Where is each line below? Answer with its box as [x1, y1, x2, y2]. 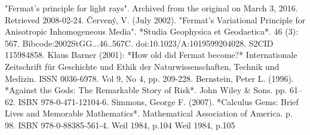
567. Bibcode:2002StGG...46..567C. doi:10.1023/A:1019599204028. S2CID [5, 36, 274, 49]
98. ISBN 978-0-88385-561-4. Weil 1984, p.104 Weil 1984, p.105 [5, 118, 235, 131]
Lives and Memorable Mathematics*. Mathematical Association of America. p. [5, 107, 293, 119]
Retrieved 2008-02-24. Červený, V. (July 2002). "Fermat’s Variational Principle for [5, 13, 306, 26]
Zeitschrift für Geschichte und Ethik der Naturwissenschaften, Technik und [5, 60, 280, 72]
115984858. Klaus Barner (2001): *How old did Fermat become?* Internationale [5, 48, 297, 61]
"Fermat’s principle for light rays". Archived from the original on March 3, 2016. [5, 2, 298, 14]
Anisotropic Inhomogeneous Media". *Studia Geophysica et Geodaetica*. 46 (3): [5, 25, 299, 38]
